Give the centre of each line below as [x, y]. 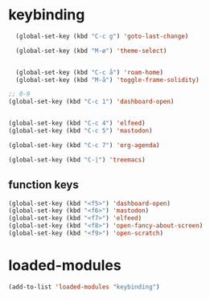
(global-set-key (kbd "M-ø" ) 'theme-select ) [91, 51]
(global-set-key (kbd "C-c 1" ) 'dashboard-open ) [91, 102]
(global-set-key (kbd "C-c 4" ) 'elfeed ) [77, 123]
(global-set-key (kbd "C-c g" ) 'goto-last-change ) [102, 36]
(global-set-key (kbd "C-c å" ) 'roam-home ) [89, 72]
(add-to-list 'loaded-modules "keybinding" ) [84, 287]
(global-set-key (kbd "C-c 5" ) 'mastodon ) [80, 131]
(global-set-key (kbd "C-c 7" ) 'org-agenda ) [84, 145]
